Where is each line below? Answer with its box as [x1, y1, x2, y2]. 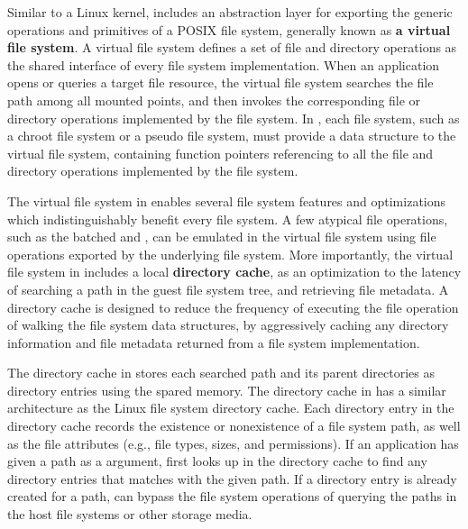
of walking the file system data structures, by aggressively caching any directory [7, 315, 449, 334]
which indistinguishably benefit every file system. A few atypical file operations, [7, 209, 448, 228]
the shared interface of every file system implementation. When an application [7, 55, 440, 74]
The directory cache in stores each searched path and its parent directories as [7, 363, 435, 382]
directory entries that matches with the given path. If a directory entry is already [7, 469, 457, 488]
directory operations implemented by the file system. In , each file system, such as [7, 108, 460, 127]
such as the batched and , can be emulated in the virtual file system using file [7, 227, 436, 246]
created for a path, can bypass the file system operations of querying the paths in [7, 487, 457, 506]
